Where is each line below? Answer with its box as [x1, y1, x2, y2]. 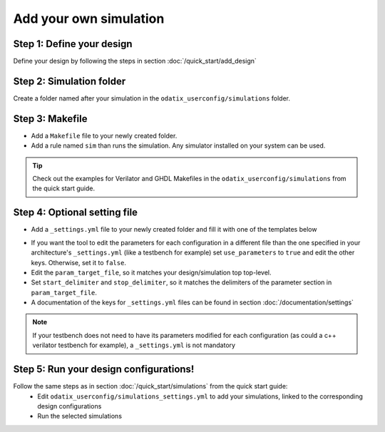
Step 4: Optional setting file [13, 207, 138, 219]
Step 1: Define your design [13, 38, 133, 50]
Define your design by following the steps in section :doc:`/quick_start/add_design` [13, 57, 257, 66]
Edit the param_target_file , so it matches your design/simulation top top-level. [31, 268, 272, 277]
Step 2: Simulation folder [13, 75, 126, 87]
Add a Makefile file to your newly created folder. [31, 131, 178, 140]
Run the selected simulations [37, 412, 123, 421]
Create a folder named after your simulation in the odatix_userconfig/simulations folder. [13, 93, 291, 103]
